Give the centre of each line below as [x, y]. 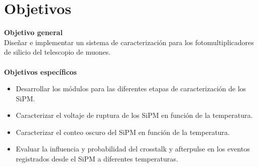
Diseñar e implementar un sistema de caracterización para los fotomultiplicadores [129, 42]
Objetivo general [33, 32]
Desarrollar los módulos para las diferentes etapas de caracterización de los [131, 89]
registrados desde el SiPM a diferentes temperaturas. [97, 159]
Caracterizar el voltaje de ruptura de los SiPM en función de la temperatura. [134, 115]
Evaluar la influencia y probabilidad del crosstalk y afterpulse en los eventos [133, 149]
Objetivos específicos [40, 71]
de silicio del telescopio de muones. [57, 52]
